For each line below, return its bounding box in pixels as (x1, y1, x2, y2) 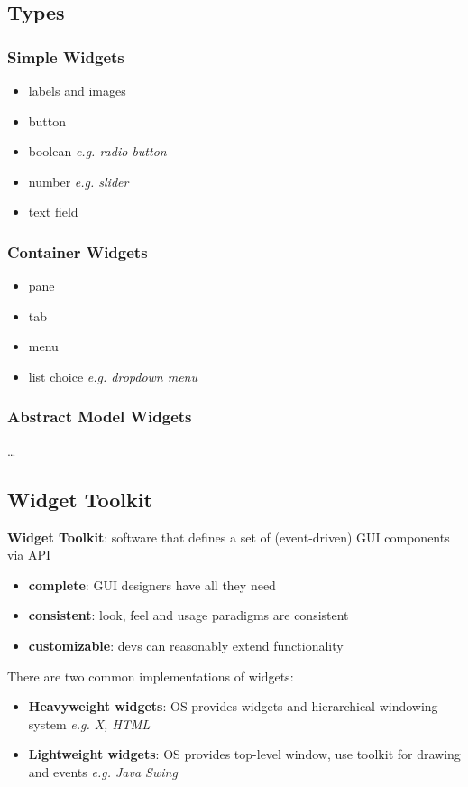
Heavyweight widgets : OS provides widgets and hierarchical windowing (28, 697, 438, 716)
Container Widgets (7, 240, 148, 263)
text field (28, 202, 78, 221)
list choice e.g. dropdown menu (28, 366, 198, 385)
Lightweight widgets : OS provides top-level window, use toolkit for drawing (28, 745, 461, 764)
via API (7, 545, 51, 564)
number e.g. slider (28, 171, 129, 190)
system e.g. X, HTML (28, 714, 151, 733)
